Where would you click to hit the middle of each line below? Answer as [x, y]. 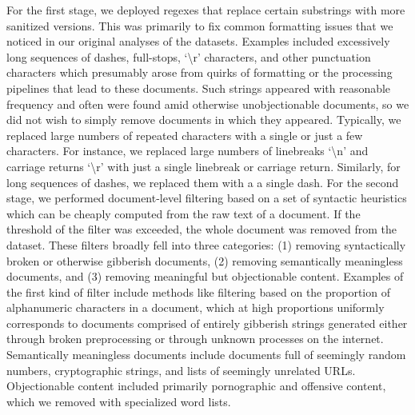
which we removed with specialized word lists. [119, 401]
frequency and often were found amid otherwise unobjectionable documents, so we [208, 104]
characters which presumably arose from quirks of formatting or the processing [200, 72]
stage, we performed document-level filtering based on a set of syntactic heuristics [207, 198]
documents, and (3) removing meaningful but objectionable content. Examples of [205, 276]
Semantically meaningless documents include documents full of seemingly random [206, 355]
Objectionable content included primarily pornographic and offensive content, [196, 386]
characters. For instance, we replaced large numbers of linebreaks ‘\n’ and [188, 151]
